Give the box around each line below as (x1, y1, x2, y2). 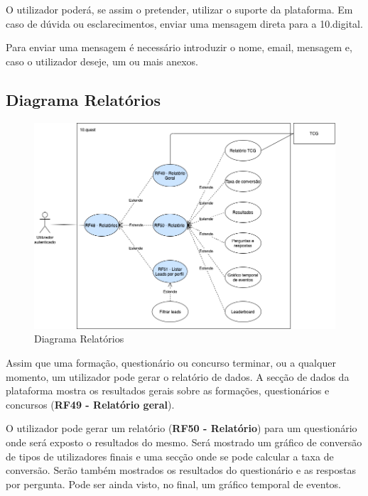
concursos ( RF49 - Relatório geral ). (6, 397, 175, 411)
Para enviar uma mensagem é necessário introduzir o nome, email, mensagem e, (6, 40, 352, 55)
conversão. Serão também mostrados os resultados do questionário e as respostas (6, 463, 356, 478)
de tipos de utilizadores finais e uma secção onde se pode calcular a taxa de (6, 448, 334, 463)
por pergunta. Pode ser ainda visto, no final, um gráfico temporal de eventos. (6, 476, 341, 491)
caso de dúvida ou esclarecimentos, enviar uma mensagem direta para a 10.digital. (6, 16, 363, 31)
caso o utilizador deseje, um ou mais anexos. (6, 53, 198, 68)
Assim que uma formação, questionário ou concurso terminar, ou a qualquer (6, 355, 336, 370)
